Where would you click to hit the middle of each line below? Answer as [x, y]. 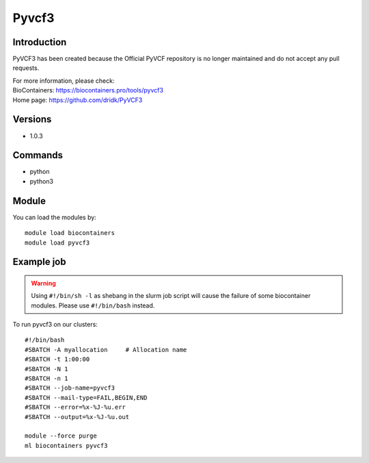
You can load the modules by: [55, 217]
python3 [42, 181]
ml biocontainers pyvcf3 [66, 446]
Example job [39, 262]
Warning [43, 283]
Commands [38, 155]
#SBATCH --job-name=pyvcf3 [70, 388]
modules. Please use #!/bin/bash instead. [93, 305]
